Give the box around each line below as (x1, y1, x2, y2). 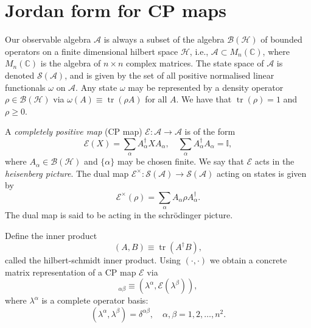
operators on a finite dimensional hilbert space (5, 45, 178, 57)
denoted (5, 68, 35, 81)
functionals (5, 80, 46, 93)
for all (145, 93, 167, 105)
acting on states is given (217, 166, 307, 179)
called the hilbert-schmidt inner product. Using (5, 254, 181, 266)
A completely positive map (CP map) (5, 125, 142, 138)
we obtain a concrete (209, 254, 287, 266)
